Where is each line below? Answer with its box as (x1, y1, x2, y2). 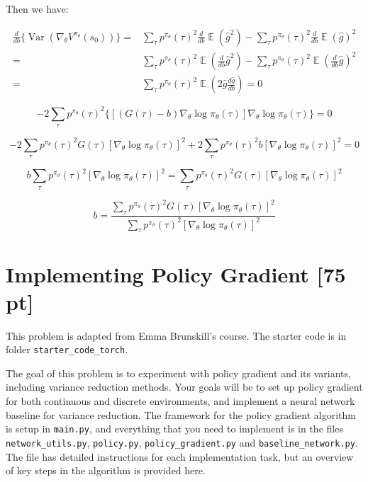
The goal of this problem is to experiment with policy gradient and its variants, (6, 365, 351, 380)
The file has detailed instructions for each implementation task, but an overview (6, 449, 354, 464)
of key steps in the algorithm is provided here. (6, 463, 206, 478)
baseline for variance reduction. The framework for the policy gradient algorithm (6, 407, 356, 422)
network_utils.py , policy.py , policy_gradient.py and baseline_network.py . (6, 435, 358, 449)
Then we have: (6, 1, 69, 16)
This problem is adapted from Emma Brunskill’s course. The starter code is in (6, 328, 347, 343)
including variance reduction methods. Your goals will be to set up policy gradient (6, 379, 363, 394)
